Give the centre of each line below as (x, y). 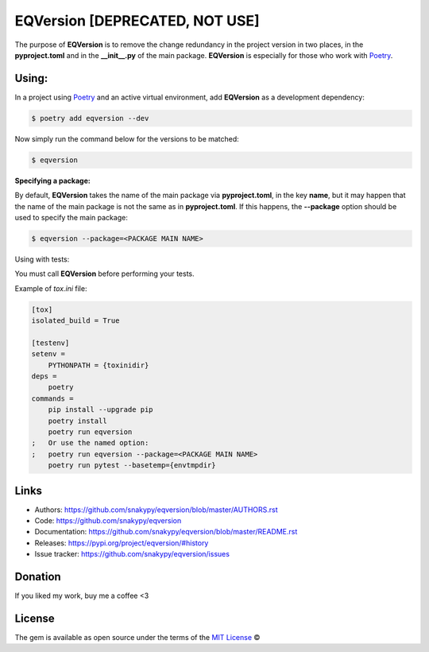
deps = (44, 376)
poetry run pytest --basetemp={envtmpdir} (132, 466)
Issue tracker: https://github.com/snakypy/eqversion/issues (132, 554)
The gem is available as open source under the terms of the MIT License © (137, 638)
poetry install (77, 421)
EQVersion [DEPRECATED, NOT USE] (137, 21)
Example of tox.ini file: (51, 288)
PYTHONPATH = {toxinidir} (99, 365)
